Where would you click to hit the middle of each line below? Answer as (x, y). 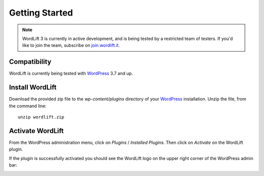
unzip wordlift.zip (41, 117)
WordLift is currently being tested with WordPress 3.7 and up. (71, 74)
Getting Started (41, 13)
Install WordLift (33, 88)
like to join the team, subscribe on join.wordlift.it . (71, 45)
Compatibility (30, 62)
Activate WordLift (36, 131)
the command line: (28, 106)
